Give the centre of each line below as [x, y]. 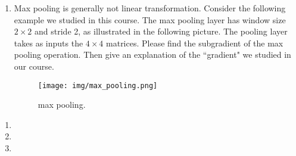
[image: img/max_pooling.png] [98, 85]
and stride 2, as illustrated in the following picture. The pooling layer [161, 31]
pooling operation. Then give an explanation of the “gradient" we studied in [152, 54]
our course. [34, 66]
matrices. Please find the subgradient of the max [195, 43]
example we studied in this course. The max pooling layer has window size [150, 19]
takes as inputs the [49, 43]
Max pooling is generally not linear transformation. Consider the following [150, 8]
